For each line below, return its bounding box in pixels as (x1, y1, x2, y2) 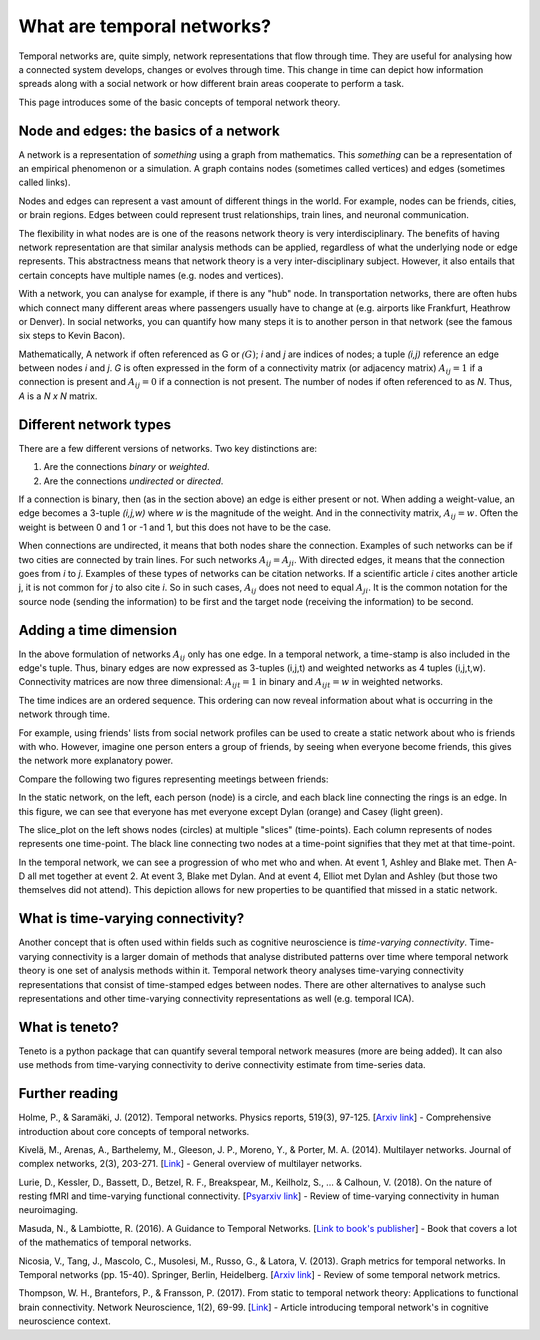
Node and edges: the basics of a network (18, 122, 280, 139)
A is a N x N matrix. (18, 390, 98, 402)
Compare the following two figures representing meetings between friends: (18, 773, 329, 785)
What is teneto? (18, 1018, 119, 1035)
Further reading (18, 1085, 119, 1102)
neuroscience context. (18, 1315, 111, 1327)
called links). (18, 176, 71, 189)
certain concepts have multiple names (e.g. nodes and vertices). (18, 269, 284, 281)
